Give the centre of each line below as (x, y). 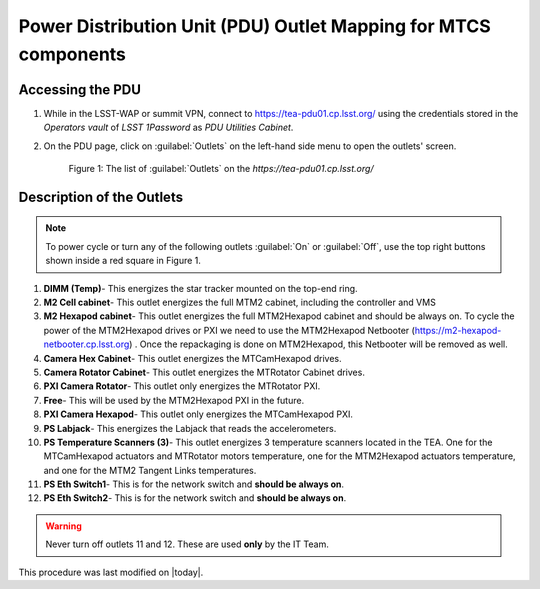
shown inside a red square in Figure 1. (123, 261)
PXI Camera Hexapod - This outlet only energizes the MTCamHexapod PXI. (198, 414)
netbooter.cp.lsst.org (86, 344)
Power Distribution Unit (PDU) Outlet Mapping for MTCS (254, 26)
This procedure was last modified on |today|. (111, 572)
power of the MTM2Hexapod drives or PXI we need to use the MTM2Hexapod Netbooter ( (229, 330)
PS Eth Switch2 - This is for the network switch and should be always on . (195, 498)
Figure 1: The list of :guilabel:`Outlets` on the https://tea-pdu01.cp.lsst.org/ (221, 169)
